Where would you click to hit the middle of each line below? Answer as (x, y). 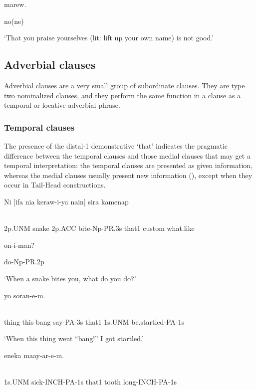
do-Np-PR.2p (24, 262)
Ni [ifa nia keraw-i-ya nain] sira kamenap (66, 201)
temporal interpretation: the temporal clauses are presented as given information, (128, 165)
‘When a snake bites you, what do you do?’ (70, 278)
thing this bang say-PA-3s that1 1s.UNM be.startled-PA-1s (94, 321)
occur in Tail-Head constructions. (55, 185)
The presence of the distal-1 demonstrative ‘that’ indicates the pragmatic (116, 145)
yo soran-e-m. (25, 295)
